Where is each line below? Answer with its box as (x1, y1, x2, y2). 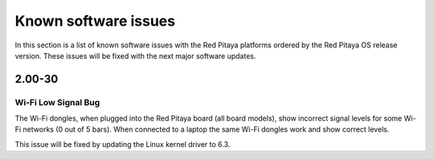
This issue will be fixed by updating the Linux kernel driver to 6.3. (14, 139, 231, 149)
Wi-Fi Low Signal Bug (14, 96, 100, 108)
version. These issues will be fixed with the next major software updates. (14, 51, 256, 60)
